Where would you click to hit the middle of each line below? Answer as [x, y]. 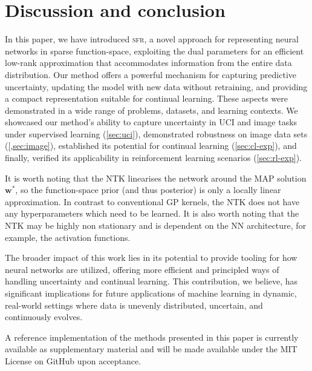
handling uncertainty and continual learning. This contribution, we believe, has [151, 281]
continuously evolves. [44, 317]
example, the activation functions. [68, 237]
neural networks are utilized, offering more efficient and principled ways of [142, 269]
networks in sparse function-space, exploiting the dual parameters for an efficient [154, 51]
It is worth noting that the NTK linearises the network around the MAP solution [156, 178]
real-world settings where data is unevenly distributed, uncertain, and [134, 305]
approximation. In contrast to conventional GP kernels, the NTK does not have [152, 201]
